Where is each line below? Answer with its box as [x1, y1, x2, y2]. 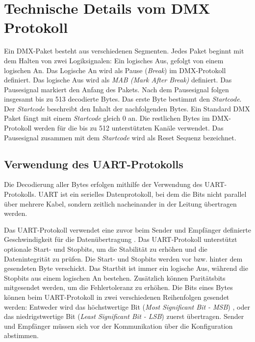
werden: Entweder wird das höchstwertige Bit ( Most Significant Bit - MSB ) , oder [4, 301, 250, 312]
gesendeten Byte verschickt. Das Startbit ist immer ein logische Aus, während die [4, 263, 248, 273]
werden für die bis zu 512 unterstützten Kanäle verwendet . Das [33, 123, 224, 133]
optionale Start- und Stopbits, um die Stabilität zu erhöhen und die [4, 244, 207, 254]
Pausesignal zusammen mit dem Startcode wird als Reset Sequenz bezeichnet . [4, 132, 236, 142]
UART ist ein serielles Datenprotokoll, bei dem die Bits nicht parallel [38, 189, 247, 199]
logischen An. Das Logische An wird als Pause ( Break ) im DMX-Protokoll [4, 65, 226, 75]
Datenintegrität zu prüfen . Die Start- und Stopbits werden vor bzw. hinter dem [4, 253, 243, 263]
